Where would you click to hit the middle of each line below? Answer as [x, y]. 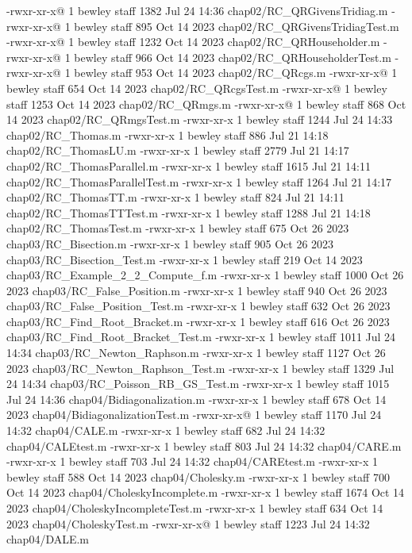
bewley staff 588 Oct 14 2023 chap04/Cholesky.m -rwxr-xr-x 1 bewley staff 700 [198, 476]
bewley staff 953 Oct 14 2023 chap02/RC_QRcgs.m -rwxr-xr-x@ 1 [236, 73]
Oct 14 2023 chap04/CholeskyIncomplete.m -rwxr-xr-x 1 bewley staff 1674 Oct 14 [206, 492]
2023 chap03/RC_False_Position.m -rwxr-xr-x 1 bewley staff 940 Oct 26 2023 [197, 290]
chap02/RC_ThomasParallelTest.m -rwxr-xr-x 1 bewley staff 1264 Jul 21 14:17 [199, 181]
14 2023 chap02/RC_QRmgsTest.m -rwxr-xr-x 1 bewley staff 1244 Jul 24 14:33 [200, 119]
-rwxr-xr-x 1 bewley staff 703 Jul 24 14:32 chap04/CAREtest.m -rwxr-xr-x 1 [192, 461]
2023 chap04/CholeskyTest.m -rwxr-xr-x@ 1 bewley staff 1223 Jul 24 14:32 [188, 523]
